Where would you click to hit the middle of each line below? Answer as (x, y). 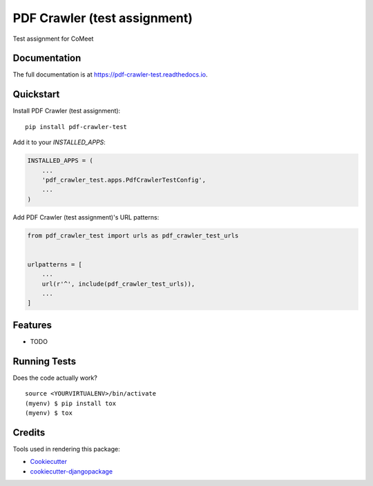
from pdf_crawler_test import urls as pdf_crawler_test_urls (133, 235)
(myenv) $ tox (49, 413)
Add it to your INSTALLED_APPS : (59, 142)
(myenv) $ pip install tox (71, 403)
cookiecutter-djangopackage (71, 471)
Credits (29, 432)
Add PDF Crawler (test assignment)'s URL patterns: (86, 217)
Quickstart (36, 94)
